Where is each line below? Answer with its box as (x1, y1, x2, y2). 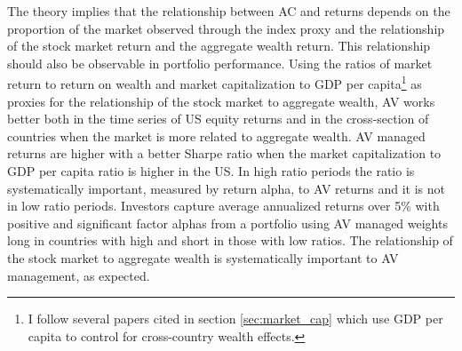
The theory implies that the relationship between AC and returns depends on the (7, 2, 450, 20)
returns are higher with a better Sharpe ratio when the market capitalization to (7, 144, 442, 163)
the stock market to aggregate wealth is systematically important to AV (7, 248, 399, 267)
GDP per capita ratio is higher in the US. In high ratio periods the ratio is (7, 162, 415, 179)
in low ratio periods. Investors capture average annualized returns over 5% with (7, 196, 440, 215)
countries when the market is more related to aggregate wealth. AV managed (7, 126, 426, 145)
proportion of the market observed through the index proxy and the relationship (7, 19, 445, 37)
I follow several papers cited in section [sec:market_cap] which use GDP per (28, 309, 443, 328)
